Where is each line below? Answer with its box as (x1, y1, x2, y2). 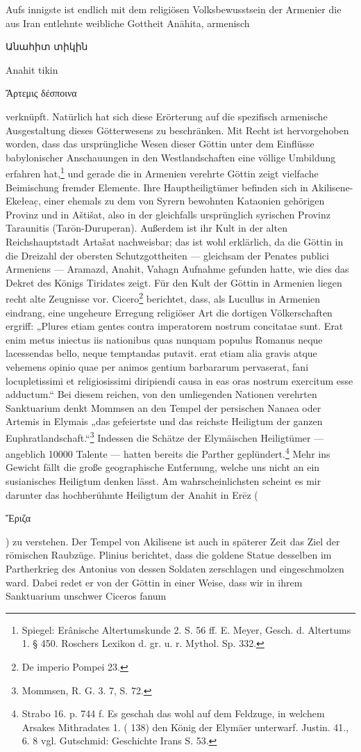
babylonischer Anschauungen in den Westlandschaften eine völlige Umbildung (6, 150, 336, 164)
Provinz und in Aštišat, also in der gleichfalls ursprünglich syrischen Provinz (6, 207, 330, 221)
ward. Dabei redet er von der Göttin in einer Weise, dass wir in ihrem (6, 575, 303, 589)
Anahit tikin (6, 62, 58, 77)
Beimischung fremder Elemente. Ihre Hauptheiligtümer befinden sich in (6, 179, 308, 194)
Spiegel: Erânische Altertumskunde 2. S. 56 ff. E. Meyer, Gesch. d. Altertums (22, 622, 351, 637)
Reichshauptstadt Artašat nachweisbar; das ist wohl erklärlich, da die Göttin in (6, 234, 344, 248)
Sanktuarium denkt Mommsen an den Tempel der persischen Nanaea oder (6, 400, 321, 415)
